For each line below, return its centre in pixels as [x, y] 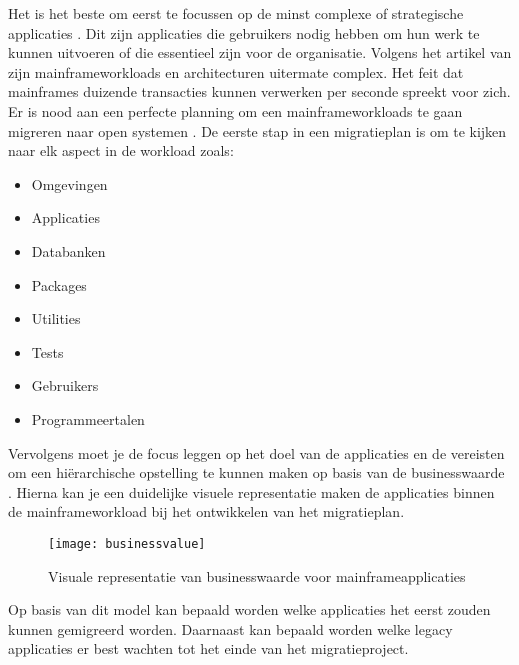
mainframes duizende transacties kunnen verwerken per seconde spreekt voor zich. [259, 91]
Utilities [56, 318]
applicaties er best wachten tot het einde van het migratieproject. [208, 648]
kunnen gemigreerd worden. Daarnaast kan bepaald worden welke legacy [230, 628]
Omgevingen [69, 183]
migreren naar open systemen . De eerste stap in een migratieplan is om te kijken [257, 130]
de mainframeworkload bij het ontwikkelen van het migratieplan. [206, 511]
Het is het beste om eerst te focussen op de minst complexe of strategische [236, 13]
